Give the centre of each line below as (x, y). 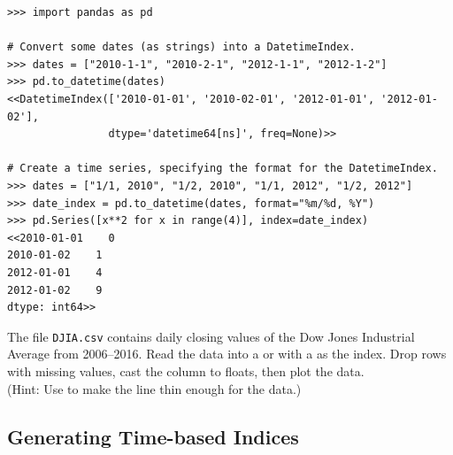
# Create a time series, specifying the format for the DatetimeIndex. (223, 169)
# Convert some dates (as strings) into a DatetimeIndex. (181, 47)
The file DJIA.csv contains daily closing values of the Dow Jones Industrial (211, 336)
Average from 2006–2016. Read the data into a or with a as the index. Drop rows (227, 354)
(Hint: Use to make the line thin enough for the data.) (154, 388)
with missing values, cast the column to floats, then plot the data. (186, 370)
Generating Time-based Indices (153, 436)
